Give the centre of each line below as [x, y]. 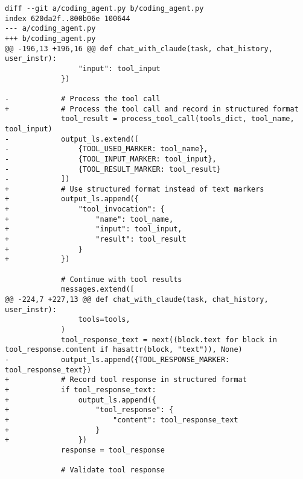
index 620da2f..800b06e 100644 [68, 18]
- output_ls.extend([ [72, 139]
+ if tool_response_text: [81, 390]
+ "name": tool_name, [89, 219]
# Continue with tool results [122, 279]
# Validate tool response [113, 470]
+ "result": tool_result [96, 239]
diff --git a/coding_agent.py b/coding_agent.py [104, 8]
